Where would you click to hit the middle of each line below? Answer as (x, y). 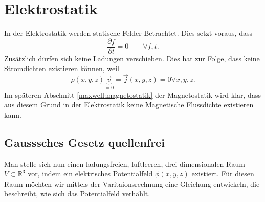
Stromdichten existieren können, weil (62, 68)
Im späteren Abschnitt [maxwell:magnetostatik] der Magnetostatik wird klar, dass (132, 94)
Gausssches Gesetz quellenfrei (84, 142)
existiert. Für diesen (223, 174)
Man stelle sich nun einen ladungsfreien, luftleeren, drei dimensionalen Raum (125, 163)
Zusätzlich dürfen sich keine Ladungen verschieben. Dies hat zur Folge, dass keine (132, 58)
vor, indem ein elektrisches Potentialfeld (90, 174)
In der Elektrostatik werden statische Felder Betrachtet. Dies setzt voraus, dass (128, 33)
